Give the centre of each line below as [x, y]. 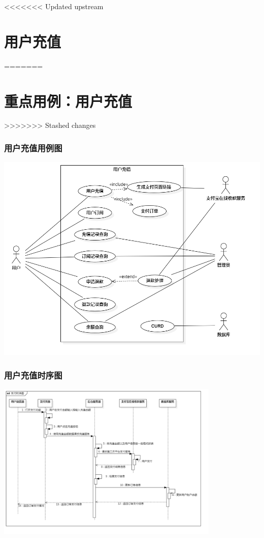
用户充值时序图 [33, 375]
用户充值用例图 [33, 147]
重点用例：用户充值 [68, 101]
